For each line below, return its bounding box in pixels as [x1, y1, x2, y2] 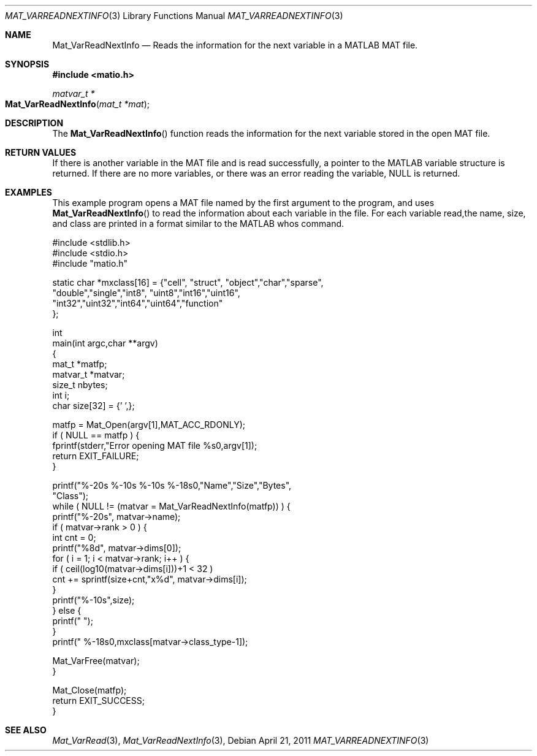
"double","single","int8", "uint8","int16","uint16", [52, 288, 240, 298]
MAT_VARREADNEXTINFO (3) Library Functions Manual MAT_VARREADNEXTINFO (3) [5, 10, 343, 21]
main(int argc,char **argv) [52, 338, 158, 348]
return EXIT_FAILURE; [52, 451, 139, 461]
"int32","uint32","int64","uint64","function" [52, 298, 223, 308]
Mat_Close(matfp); [52, 685, 127, 695]
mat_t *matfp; [52, 359, 107, 369]
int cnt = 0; [52, 532, 96, 543]
